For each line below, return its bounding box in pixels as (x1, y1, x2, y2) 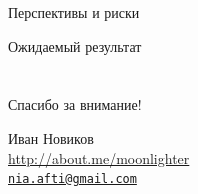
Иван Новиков (8, 127, 94, 148)
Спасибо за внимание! (8, 94, 142, 115)
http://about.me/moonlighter (8, 147, 190, 168)
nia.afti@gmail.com (8, 172, 137, 187)
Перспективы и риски (8, 2, 140, 22)
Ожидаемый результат (8, 35, 142, 56)
